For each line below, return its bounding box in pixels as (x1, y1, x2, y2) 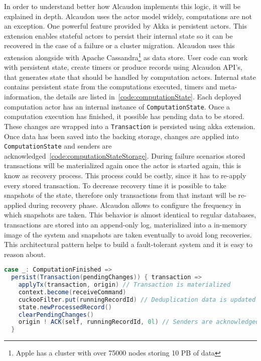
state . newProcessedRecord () (18, 303, 112, 311)
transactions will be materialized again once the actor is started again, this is (4, 160, 241, 171)
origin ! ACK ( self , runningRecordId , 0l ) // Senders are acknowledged (18, 318, 259, 326)
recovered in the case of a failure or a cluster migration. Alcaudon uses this (4, 40, 235, 51)
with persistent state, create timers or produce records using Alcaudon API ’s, (4, 62, 242, 72)
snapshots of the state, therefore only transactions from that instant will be (4, 190, 236, 200)
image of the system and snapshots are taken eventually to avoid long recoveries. (4, 229, 252, 239)
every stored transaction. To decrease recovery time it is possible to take (4, 180, 226, 190)
